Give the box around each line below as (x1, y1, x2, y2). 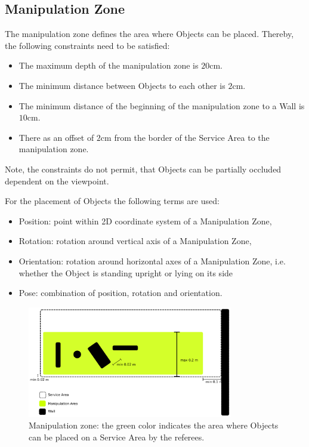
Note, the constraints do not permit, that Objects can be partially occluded (5, 162, 282, 175)
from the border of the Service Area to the (114, 131, 270, 143)
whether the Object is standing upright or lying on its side (18, 266, 233, 279)
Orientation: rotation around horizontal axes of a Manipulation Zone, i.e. (18, 254, 286, 267)
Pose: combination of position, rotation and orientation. (18, 286, 223, 299)
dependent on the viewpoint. (5, 174, 109, 187)
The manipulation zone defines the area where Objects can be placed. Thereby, (5, 27, 294, 40)
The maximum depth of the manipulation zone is (18, 59, 199, 72)
